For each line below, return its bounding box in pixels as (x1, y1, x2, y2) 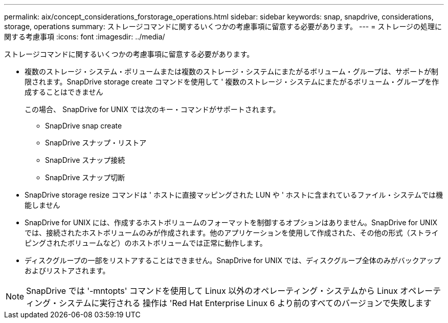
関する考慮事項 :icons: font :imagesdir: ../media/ (4, 32, 165, 41)
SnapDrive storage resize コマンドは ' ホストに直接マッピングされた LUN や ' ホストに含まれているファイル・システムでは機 (25, 190, 443, 199)
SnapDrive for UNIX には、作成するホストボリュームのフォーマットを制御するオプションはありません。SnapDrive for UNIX (25, 218, 437, 227)
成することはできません (25, 88, 103, 96)
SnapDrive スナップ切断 (45, 173, 125, 182)
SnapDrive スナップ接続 (45, 156, 125, 164)
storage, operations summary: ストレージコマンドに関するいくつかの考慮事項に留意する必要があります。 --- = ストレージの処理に (4, 22, 442, 31)
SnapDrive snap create (45, 121, 122, 130)
